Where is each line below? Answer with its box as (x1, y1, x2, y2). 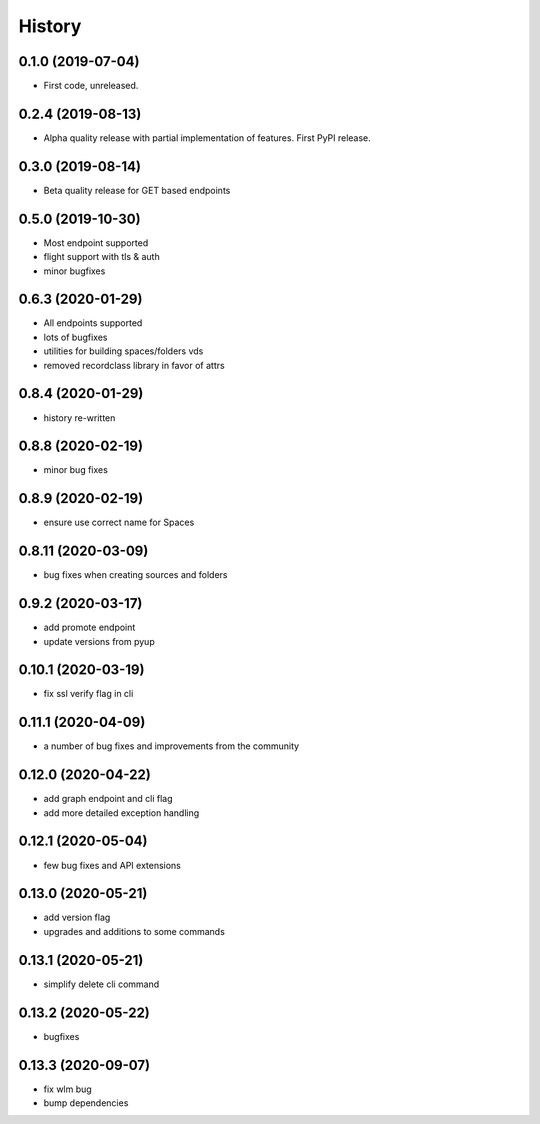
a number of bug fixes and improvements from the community (43, 740, 300, 752)
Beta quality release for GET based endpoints (43, 184, 231, 196)
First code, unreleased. (43, 80, 139, 92)
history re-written (43, 411, 116, 424)
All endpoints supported (43, 317, 143, 329)
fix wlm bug (43, 1083, 92, 1095)
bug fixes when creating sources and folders (43, 569, 229, 581)
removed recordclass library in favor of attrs (43, 359, 225, 371)
